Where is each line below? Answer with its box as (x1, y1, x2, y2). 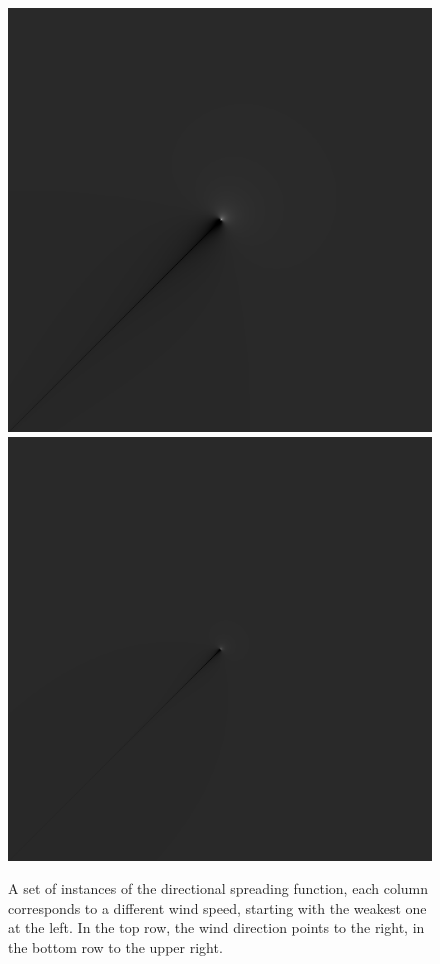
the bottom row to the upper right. (8, 936, 223, 957)
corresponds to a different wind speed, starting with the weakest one (8, 897, 427, 918)
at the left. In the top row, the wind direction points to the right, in (8, 917, 425, 938)
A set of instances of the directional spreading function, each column (8, 878, 428, 899)
